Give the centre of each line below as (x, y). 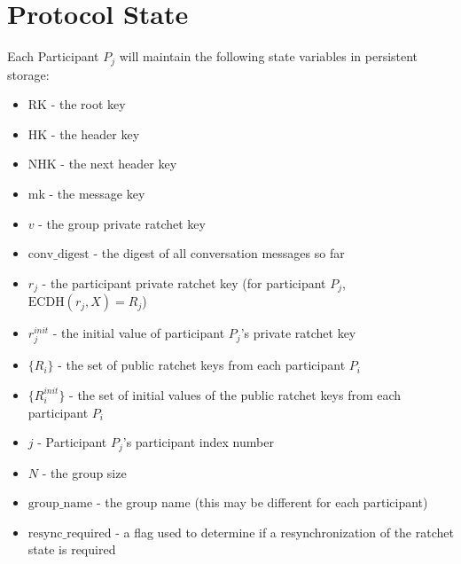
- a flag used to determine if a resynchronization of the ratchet (285, 532)
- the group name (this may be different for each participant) (262, 502)
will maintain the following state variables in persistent (269, 56)
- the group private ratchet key (122, 223)
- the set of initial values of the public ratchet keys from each (235, 394)
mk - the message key (86, 193)
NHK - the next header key (102, 164)
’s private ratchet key (298, 333)
